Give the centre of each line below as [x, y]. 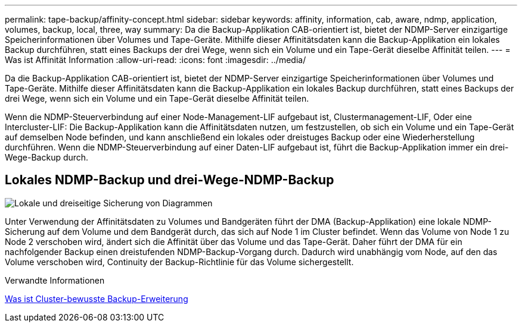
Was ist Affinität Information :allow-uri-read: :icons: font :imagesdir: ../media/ [156, 60]
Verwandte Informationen [55, 280]
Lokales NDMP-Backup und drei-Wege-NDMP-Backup [170, 180]
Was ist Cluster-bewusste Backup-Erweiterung [97, 298]
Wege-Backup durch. [47, 157]
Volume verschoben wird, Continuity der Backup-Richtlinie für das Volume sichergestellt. [179, 262]
